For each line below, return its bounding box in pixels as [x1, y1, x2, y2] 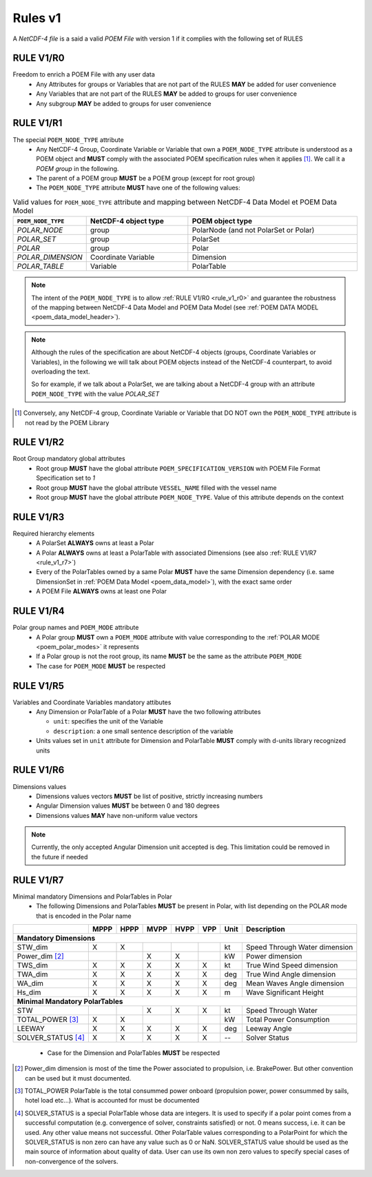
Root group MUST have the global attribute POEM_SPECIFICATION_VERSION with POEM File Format [36, 464, 320, 472]
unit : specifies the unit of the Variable [53, 717, 163, 726]
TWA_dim [17, 969, 48, 979]
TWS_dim [17, 960, 48, 970]
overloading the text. [31, 367, 90, 376]
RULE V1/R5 [12, 679, 65, 692]
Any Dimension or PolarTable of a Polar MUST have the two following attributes [36, 708, 261, 716]
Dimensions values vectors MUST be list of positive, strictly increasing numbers [36, 792, 263, 800]
